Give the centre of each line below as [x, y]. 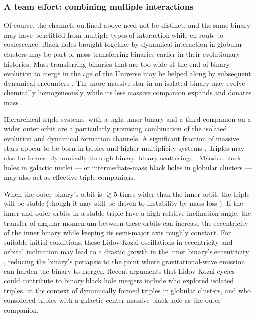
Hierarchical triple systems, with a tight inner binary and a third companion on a [128, 119]
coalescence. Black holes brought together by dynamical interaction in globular [123, 44]
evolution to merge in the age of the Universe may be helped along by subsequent [128, 73]
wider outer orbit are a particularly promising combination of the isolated [116, 129]
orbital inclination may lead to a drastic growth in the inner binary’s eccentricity [127, 252]
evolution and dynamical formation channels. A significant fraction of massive [122, 138]
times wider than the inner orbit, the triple [184, 193]
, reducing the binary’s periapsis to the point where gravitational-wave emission [125, 261]
